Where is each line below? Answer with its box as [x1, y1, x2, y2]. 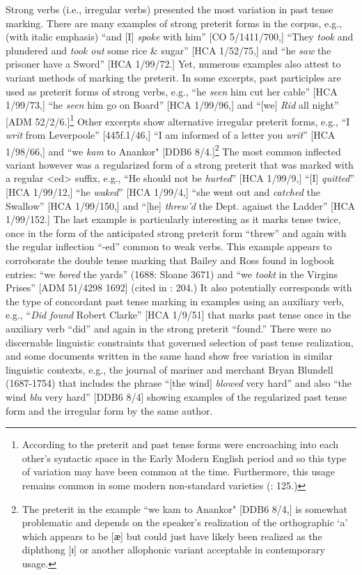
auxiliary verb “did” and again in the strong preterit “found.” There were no [6, 321, 331, 335]
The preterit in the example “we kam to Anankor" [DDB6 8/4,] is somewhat [22, 501, 348, 516]
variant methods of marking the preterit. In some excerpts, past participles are [6, 70, 341, 84]
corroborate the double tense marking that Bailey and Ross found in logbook [6, 253, 335, 267]
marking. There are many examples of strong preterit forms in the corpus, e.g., [6, 15, 342, 30]
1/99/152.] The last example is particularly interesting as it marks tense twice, [6, 212, 341, 227]
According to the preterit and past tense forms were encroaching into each [22, 437, 339, 452]
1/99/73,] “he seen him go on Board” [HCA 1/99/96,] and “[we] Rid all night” [6, 98, 339, 112]
